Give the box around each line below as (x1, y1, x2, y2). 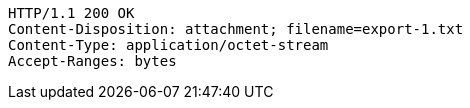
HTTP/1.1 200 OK (8, 5, 135, 21)
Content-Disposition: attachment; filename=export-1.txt (8, 21, 464, 37)
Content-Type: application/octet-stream (8, 37, 329, 53)
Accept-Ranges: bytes (8, 53, 177, 69)
